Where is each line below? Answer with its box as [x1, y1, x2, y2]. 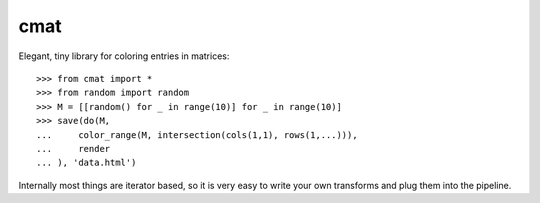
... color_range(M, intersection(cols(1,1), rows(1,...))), [36, 129, 359, 140]
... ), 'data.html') [36, 157, 137, 169]
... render [36, 143, 111, 154]
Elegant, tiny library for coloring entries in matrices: [18, 50, 230, 62]
